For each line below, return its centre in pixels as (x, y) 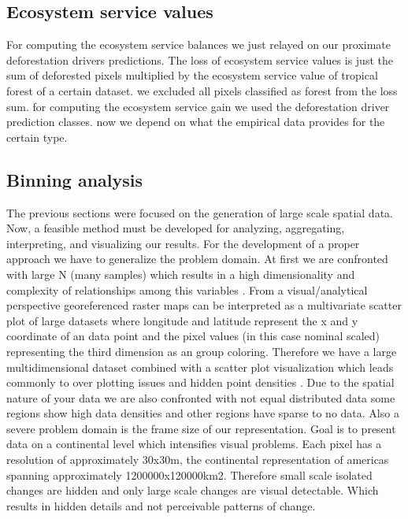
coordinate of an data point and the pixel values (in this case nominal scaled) (193, 336)
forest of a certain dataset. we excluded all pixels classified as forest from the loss (202, 90)
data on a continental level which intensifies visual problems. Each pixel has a (194, 444)
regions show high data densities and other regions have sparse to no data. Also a (203, 413)
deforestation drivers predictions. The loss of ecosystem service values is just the (200, 59)
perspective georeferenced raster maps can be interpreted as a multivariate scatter (204, 305)
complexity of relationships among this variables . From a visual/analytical (187, 289)
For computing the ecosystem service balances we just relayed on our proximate (198, 44)
